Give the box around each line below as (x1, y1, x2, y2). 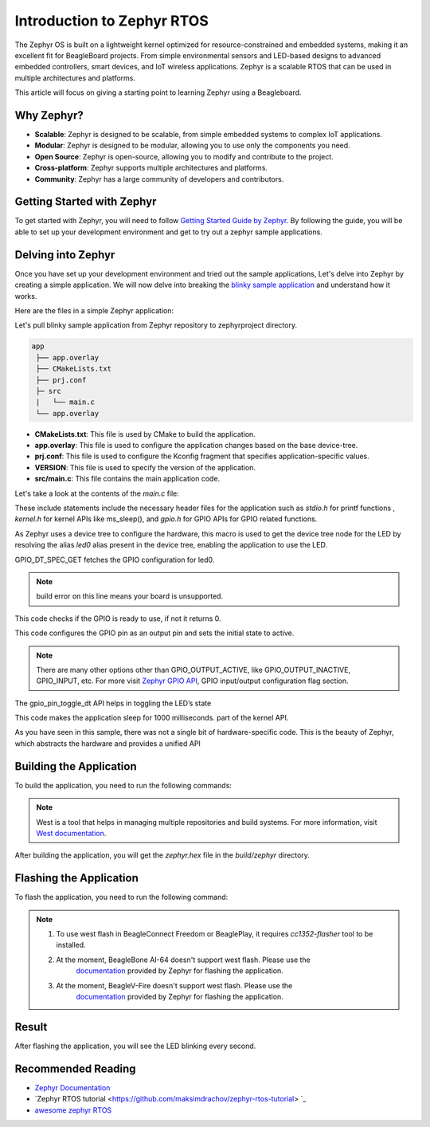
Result (14, 1020, 48, 1034)
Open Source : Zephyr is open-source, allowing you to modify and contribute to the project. (34, 151, 334, 161)
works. (14, 291, 37, 300)
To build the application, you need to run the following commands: (14, 780, 233, 790)
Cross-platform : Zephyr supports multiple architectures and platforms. (34, 163, 268, 173)
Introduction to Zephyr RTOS (14, 12, 209, 29)
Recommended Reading (14, 1062, 136, 1075)
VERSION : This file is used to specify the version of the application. (34, 462, 256, 472)
